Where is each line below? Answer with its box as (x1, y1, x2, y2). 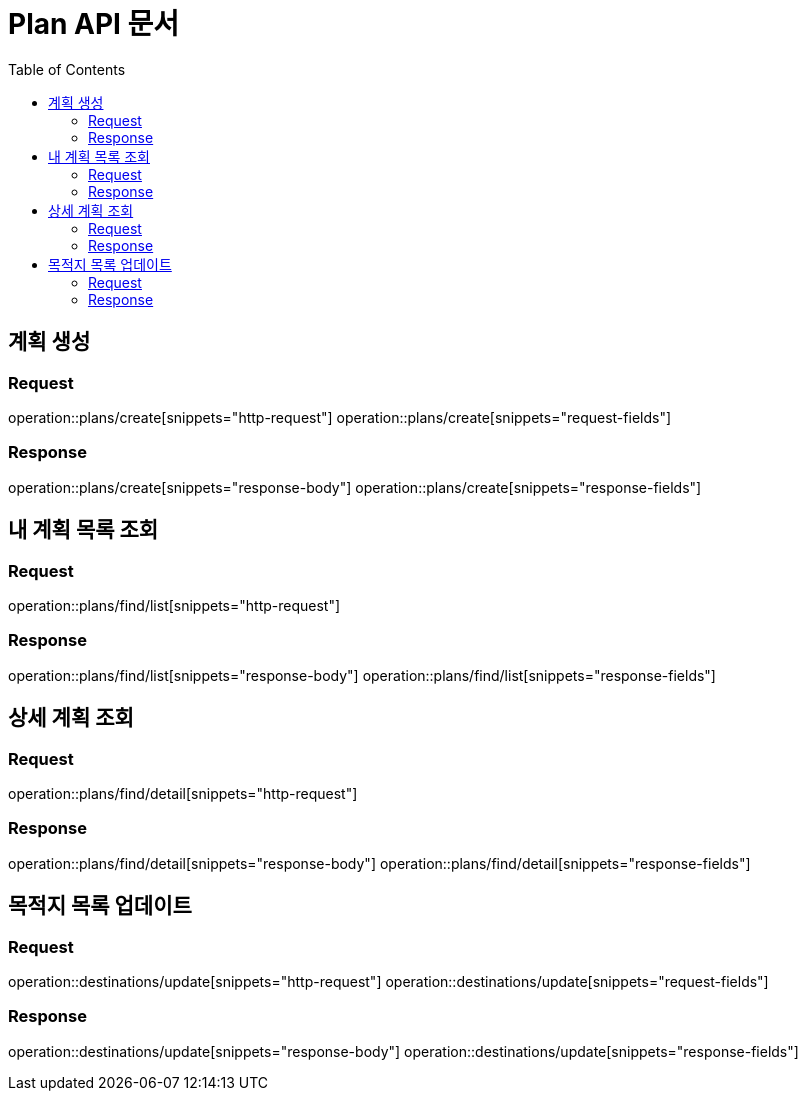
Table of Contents (8, 60, 126, 78)
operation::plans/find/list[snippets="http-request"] (8, 596, 341, 614)
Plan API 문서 (8, 7, 180, 41)
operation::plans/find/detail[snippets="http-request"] (8, 784, 358, 802)
